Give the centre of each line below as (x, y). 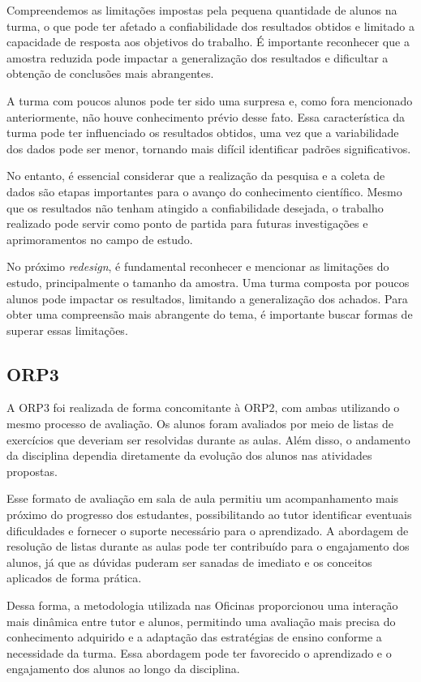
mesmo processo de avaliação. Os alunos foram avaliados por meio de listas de (200, 424)
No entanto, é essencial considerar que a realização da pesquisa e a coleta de (196, 176)
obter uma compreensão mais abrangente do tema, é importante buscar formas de (210, 314)
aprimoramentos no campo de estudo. (100, 239)
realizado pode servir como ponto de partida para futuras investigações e (187, 223)
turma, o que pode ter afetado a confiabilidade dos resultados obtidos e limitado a (210, 26)
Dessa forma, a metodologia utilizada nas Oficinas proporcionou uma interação (202, 605)
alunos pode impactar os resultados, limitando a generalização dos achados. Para (207, 298)
